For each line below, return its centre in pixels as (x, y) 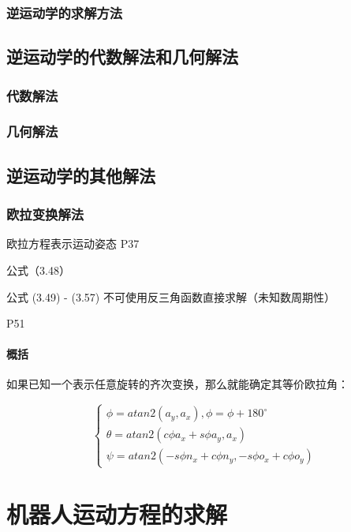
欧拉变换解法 (45, 214)
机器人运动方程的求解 (117, 513)
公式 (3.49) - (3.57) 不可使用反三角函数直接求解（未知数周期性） (171, 296)
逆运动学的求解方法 (65, 12)
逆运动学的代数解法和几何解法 (122, 56)
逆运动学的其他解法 (81, 175)
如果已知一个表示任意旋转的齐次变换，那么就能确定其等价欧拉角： (177, 384)
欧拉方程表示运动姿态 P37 (73, 244)
